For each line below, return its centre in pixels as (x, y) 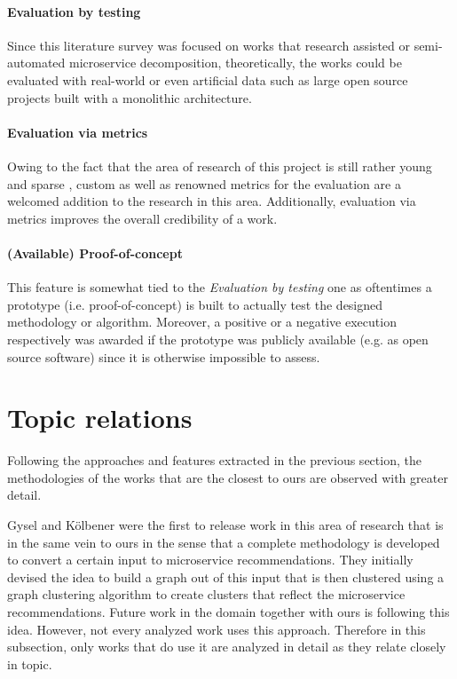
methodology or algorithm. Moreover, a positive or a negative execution (202, 322)
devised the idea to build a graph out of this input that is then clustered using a (226, 576)
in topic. (30, 663)
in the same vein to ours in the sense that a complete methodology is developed (224, 542)
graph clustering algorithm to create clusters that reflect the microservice (206, 594)
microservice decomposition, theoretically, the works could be (235, 63)
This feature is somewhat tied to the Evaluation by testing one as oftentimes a (220, 287)
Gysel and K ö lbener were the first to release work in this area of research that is (225, 525)
